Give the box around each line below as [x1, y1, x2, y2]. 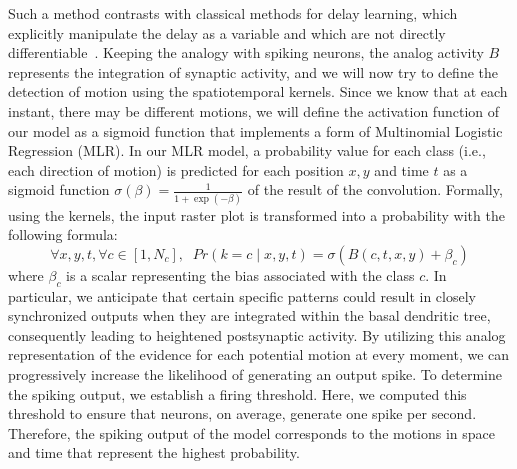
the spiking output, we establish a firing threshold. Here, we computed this [8, 383, 467, 404]
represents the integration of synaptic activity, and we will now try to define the [8, 61, 498, 82]
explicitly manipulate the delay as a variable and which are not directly [8, 22, 446, 43]
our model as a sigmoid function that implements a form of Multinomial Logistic [8, 120, 503, 141]
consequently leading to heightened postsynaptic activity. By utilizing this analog [8, 324, 506, 345]
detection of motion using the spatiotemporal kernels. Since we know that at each [8, 81, 508, 102]
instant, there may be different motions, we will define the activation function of [8, 100, 500, 121]
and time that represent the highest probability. [8, 442, 300, 463]
